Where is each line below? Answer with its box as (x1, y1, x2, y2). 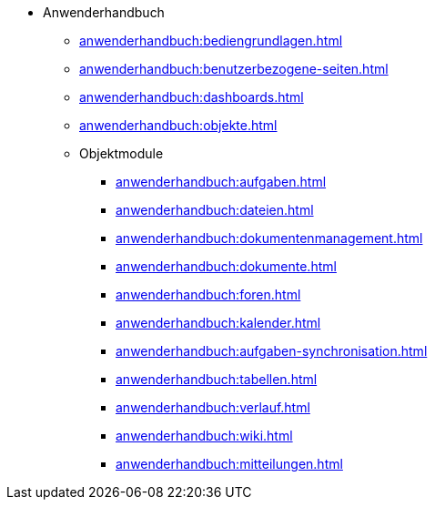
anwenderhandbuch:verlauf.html (116, 400, 310, 415)
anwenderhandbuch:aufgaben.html (116, 174, 327, 189)
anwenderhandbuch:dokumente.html (116, 259, 337, 274)
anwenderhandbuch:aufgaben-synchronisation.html (116, 343, 428, 359)
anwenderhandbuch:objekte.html (79, 117, 278, 133)
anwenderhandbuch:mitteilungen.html (116, 456, 343, 472)
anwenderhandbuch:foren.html (116, 287, 301, 302)
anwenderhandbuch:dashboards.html (79, 89, 304, 105)
